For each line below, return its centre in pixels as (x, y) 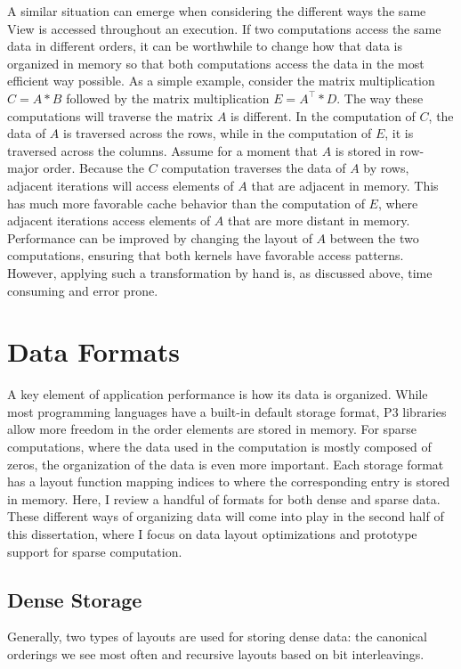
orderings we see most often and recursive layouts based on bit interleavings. (216, 653)
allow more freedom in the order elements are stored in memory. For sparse (212, 429)
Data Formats (93, 351)
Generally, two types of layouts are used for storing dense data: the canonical (217, 636)
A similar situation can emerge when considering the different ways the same (217, 11)
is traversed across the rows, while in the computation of (218, 133)
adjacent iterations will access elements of (121, 185)
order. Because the (93, 168)
